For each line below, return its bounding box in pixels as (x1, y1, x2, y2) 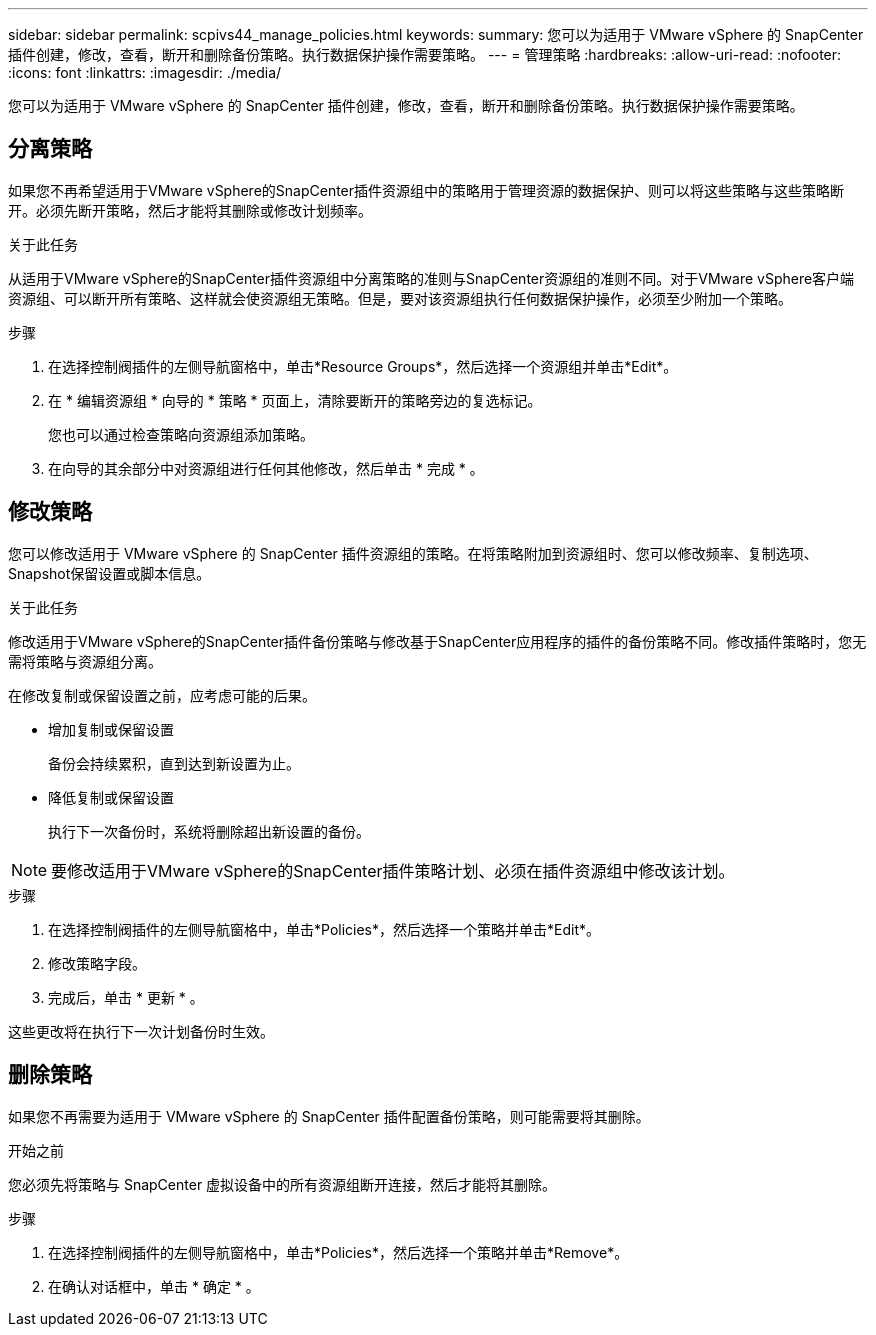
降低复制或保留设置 (48, 788, 174, 806)
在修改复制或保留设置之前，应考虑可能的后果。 (8, 686, 316, 704)
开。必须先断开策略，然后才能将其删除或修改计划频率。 (8, 201, 372, 219)
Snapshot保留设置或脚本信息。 (8, 564, 211, 582)
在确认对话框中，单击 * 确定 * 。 (48, 1277, 260, 1295)
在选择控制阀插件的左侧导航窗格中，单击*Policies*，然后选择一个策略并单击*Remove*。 (48, 1243, 629, 1261)
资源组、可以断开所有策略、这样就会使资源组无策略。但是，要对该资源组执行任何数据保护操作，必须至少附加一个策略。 (8, 289, 792, 307)
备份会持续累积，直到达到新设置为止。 (48, 754, 300, 772)
